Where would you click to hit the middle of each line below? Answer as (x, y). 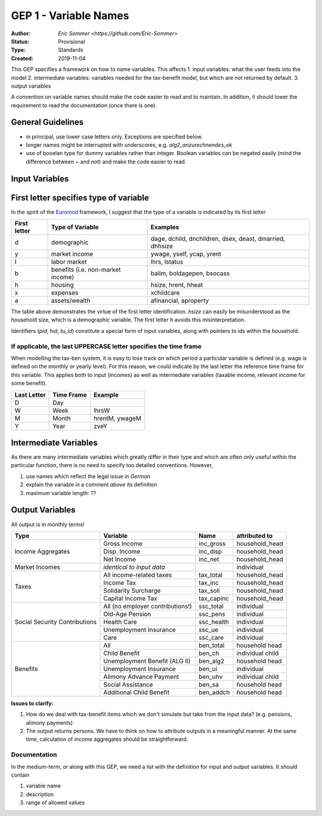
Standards (71, 50)
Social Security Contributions (56, 622)
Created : (22, 58)
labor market (69, 262)
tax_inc (209, 583)
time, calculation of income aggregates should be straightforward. (107, 739)
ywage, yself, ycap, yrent (186, 254)
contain (20, 775)
